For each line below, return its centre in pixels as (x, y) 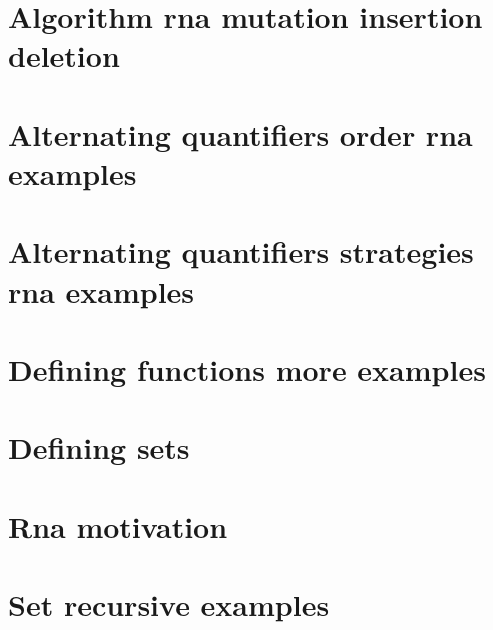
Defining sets (99, 447)
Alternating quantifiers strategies (241, 251)
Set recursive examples (169, 604)
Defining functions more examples (247, 368)
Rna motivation (118, 525)
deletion (64, 55)
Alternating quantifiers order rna (240, 133)
